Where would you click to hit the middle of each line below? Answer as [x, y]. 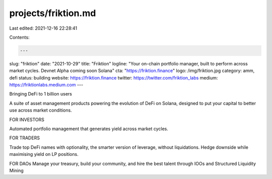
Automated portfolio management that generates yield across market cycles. [89, 129]
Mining [16, 170]
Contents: [19, 37]
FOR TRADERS [25, 138]
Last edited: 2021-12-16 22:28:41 [43, 28]
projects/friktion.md [53, 13]
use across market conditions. [41, 110]
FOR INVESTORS [27, 119]
